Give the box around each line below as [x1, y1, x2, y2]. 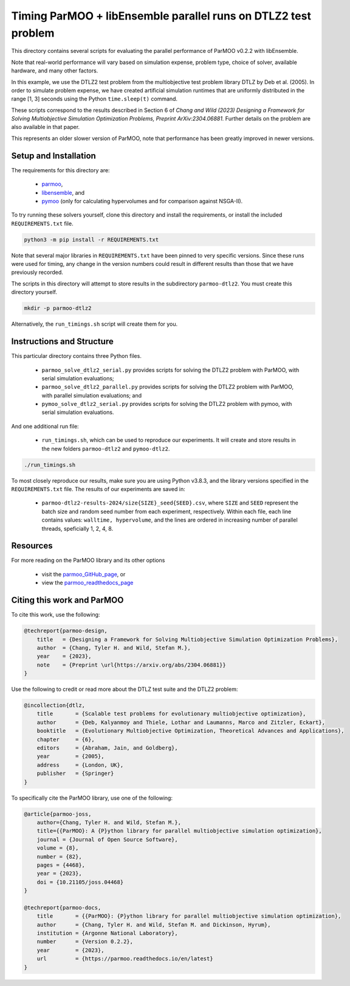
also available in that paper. [11, 124, 80, 131]
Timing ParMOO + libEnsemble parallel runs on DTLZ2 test [11, 9, 311, 23]
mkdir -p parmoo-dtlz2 [24, 305, 92, 312]
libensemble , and [41, 189, 85, 196]
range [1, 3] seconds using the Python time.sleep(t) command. [11, 95, 178, 103]
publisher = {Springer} [36, 770, 114, 777]
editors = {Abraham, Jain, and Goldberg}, [36, 744, 179, 752]
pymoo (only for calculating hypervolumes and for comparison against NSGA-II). [41, 197, 243, 205]
